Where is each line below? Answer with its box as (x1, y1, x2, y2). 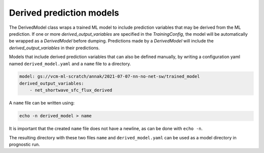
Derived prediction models (9, 7, 119, 18)
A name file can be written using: (9, 100, 75, 106)
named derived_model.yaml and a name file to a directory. (9, 61, 132, 66)
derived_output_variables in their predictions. (9, 44, 100, 51)
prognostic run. (9, 142, 40, 147)
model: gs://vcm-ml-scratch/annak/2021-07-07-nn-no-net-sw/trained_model (19, 74, 200, 79)
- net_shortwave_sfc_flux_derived (29, 87, 112, 93)
